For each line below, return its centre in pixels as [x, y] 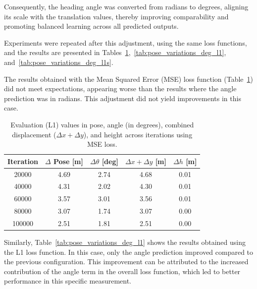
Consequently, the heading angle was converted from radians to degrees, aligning [126, 6]
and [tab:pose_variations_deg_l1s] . [59, 62]
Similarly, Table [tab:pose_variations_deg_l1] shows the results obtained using [125, 242]
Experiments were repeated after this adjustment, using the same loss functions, [126, 42]
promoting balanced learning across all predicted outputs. [91, 26]
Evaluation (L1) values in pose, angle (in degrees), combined [102, 124]
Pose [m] [68, 161]
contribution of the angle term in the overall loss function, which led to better [122, 271]
